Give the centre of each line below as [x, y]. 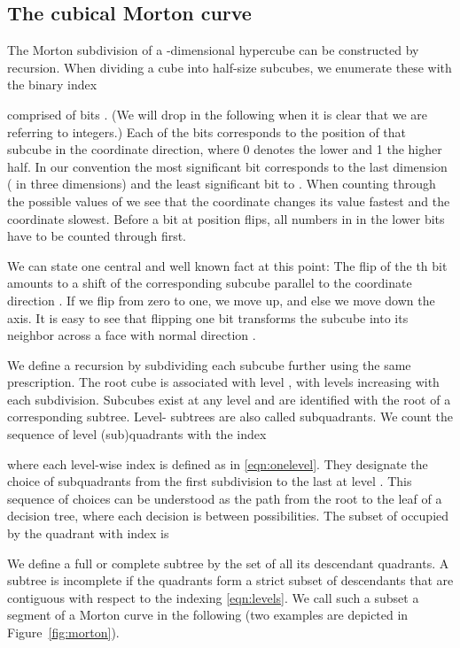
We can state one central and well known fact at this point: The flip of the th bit [227, 265]
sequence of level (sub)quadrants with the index [137, 434]
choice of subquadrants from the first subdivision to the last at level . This [210, 481]
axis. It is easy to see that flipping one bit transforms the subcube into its [208, 317]
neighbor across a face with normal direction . [132, 335]
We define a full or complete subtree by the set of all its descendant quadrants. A [228, 563]
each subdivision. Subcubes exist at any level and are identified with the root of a [229, 399]
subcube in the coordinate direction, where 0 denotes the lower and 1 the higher [225, 149]
